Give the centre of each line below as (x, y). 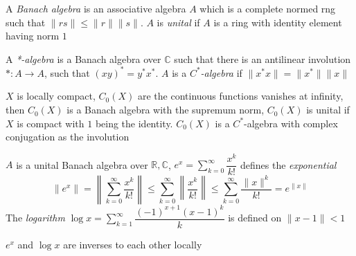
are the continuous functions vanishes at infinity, (240, 96)
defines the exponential (288, 164)
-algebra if (221, 72)
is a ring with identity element (278, 22)
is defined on (255, 218)
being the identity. (134, 123)
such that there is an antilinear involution (262, 58)
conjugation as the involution (68, 137)
